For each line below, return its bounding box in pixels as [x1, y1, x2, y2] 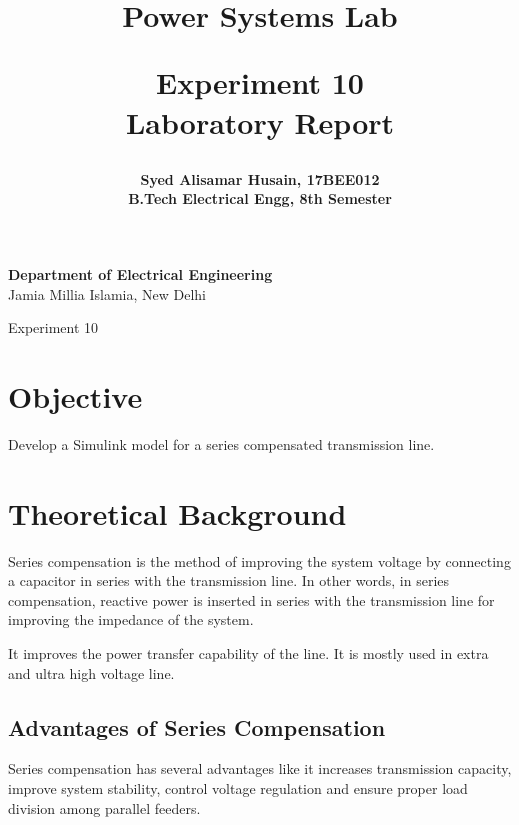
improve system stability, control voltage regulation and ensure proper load [8, 777, 468, 798]
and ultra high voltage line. [8, 662, 175, 683]
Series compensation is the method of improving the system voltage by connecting [8, 550, 511, 571]
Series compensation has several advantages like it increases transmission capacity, [8, 758, 512, 779]
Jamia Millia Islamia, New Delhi [8, 283, 207, 304]
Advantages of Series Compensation [8, 711, 386, 742]
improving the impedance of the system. [8, 609, 254, 630]
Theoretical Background [8, 492, 347, 533]
